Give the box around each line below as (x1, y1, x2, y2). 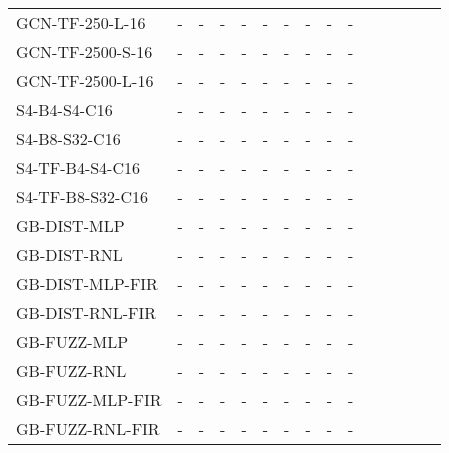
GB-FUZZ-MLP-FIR (16, 388, 162, 411)
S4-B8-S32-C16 (16, 127, 121, 150)
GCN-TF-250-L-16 (16, 11, 146, 34)
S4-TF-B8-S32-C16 (16, 185, 148, 208)
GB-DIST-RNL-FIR (16, 301, 157, 324)
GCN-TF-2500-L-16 (16, 69, 154, 92)
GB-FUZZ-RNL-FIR (16, 417, 160, 440)
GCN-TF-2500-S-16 (16, 40, 153, 63)
